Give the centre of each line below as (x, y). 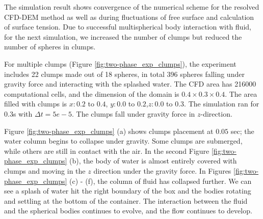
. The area (241, 93)
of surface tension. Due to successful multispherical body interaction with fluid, (128, 27)
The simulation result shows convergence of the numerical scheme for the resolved (132, 7)
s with (23, 113)
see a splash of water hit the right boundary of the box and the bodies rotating (128, 191)
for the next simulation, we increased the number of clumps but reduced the (123, 36)
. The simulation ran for (222, 104)
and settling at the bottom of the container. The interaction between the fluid (126, 200)
